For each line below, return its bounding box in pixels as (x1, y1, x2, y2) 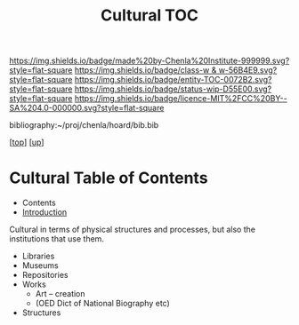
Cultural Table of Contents (9, 168, 208, 188)
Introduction (21, 207, 68, 218)
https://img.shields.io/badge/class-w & (74, 65, 217, 75)
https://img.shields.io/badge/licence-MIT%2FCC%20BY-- (74, 93, 287, 104)
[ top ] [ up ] (9, 137, 44, 147)
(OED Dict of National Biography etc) (35, 298, 171, 309)
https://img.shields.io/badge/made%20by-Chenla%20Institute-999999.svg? (9, 55, 290, 67)
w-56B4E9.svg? (218, 65, 278, 75)
